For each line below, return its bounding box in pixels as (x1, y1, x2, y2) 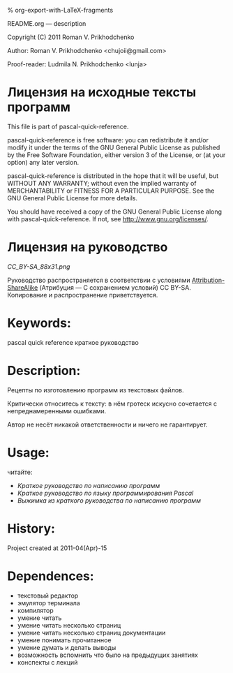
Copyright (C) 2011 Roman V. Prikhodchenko (7, 33, 135, 41)
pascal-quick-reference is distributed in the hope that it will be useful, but (7, 171, 218, 180)
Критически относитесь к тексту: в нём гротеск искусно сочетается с (7, 399, 218, 408)
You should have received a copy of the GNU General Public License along (7, 207, 222, 216)
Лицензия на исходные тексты (7, 84, 197, 101)
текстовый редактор (17, 591, 79, 600)
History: (7, 520, 56, 536)
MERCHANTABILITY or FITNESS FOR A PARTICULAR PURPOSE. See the (7, 186, 215, 195)
